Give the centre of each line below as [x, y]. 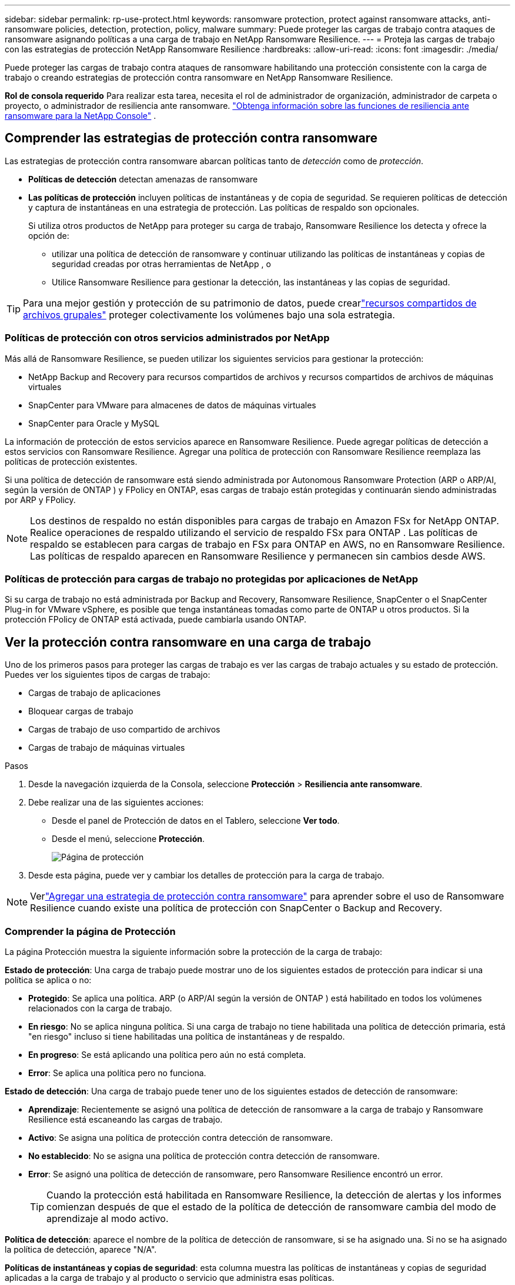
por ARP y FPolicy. [40, 500]
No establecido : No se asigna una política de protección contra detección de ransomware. [204, 1156]
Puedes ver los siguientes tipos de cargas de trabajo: [108, 675]
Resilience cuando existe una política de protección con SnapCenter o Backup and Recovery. [236, 908]
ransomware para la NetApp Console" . [81, 116]
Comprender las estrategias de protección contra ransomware [191, 138]
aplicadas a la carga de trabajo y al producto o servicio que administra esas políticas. [170, 1277]
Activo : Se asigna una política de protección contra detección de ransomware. [180, 1137]
